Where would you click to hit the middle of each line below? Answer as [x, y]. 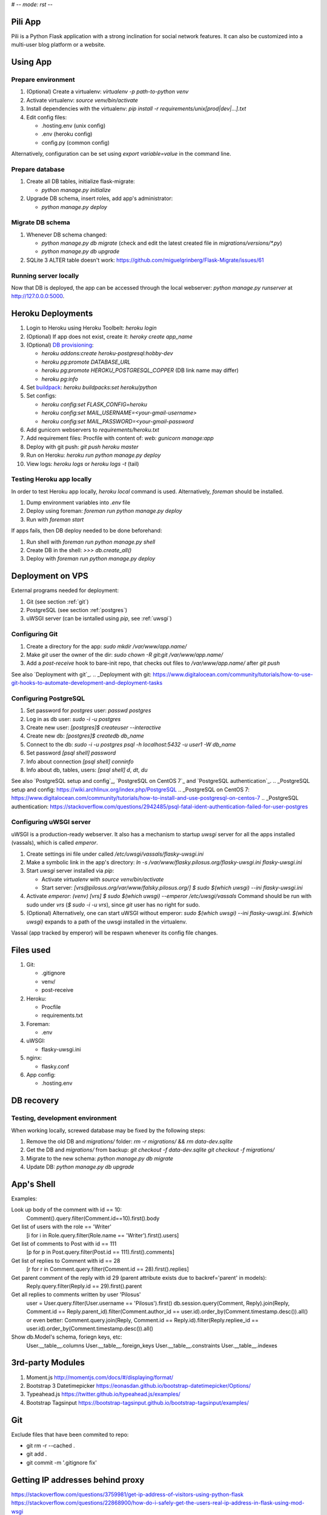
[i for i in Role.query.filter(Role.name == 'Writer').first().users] [103, 1235]
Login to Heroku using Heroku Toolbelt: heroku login [91, 328]
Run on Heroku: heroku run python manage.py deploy [94, 455]
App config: [41, 1075]
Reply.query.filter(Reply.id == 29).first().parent [84, 1286]
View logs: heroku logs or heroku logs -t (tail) [83, 464]
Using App [31, 62]
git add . [37, 1454]
